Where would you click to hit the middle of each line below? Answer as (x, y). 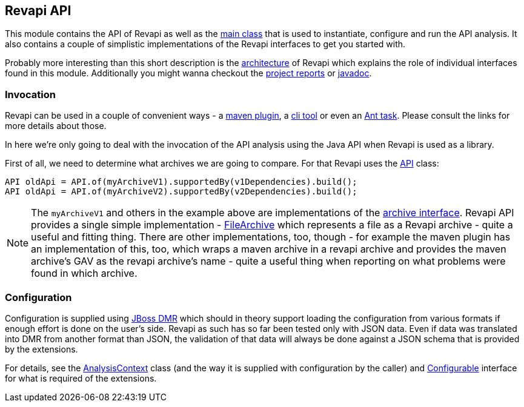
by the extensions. (41, 349)
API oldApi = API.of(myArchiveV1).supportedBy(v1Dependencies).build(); (181, 182)
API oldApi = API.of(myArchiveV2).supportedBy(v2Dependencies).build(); (181, 192)
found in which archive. (84, 273)
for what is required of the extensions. (81, 378)
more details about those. (56, 126)
